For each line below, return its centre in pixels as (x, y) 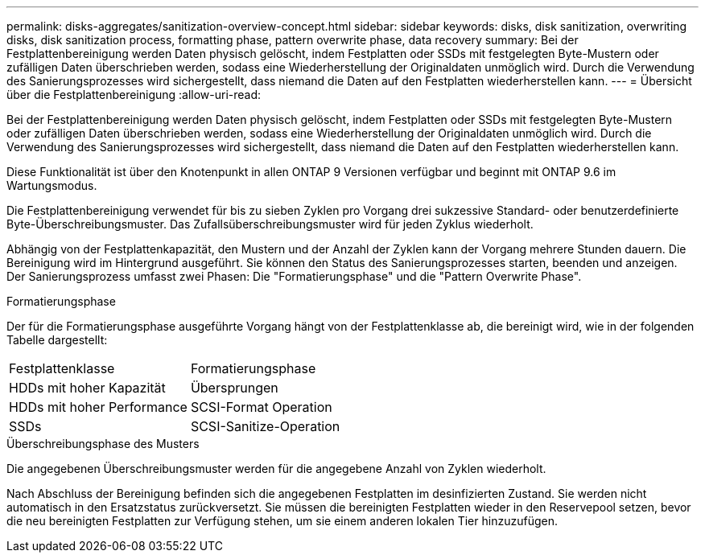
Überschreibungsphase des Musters (103, 444)
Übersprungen (234, 388)
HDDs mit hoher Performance (98, 407)
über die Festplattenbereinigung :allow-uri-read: (134, 95)
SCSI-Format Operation (261, 407)
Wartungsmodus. (52, 185)
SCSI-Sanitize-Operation (265, 426)
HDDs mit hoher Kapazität (87, 388)
